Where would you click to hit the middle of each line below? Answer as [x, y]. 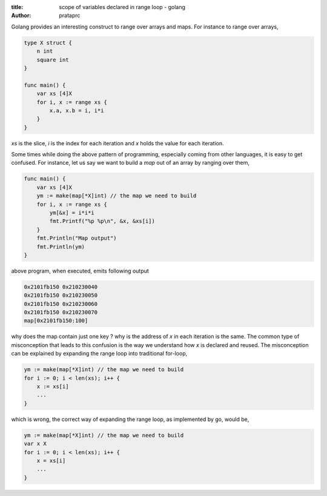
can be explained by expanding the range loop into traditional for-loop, [99, 354]
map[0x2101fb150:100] [56, 321]
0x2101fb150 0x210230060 [61, 304]
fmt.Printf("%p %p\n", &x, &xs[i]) [102, 221]
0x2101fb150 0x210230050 [61, 296]
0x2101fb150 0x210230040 [61, 287]
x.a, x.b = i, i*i [77, 110]
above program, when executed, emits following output [80, 271]
